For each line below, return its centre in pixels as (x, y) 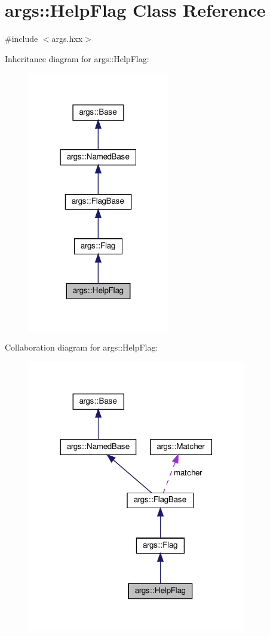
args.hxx (67, 39)
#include (22, 39)
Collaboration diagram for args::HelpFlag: (82, 347)
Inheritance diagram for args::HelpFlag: (77, 58)
